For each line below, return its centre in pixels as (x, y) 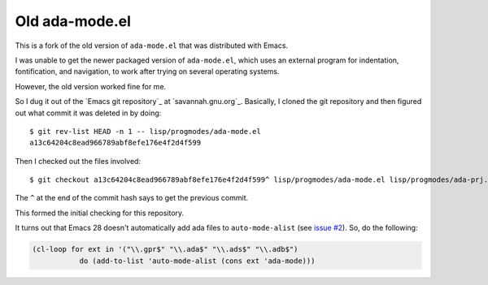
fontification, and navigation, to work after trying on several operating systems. (147, 71)
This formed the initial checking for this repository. (100, 213)
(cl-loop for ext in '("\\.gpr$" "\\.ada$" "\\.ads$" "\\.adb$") (165, 249)
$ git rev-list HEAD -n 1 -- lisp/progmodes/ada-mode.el (146, 131)
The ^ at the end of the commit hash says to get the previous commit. (132, 198)
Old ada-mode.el (73, 21)
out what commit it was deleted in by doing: (88, 113)
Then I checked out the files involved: (78, 161)
